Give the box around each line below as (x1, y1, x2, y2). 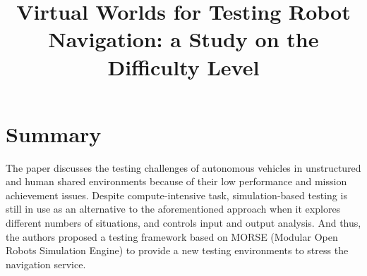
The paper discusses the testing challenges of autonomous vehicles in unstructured (6, 160, 361, 175)
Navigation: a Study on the (48, 25, 319, 54)
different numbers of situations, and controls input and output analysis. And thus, (6, 215, 361, 230)
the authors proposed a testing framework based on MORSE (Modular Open (6, 229, 338, 244)
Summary (6, 119, 102, 148)
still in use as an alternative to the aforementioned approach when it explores (6, 201, 341, 216)
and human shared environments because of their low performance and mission (6, 174, 347, 189)
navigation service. (6, 256, 86, 271)
